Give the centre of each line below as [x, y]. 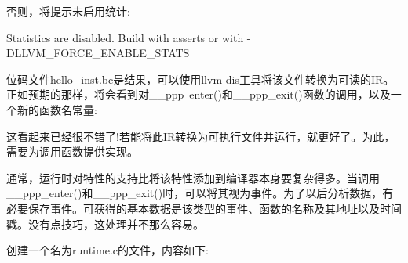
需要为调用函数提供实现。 [72, 151]
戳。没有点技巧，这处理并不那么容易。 [105, 223]
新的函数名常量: [57, 109]
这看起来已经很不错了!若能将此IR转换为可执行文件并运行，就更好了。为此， [201, 136]
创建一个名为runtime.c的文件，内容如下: [107, 250]
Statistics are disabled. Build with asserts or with [125, 37]
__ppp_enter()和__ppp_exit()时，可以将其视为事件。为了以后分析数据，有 [200, 193]
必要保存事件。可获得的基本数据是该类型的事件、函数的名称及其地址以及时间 [204, 208]
